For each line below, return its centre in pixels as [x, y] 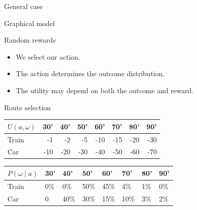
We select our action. [48, 56]
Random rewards [30, 40]
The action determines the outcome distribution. [90, 73]
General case [23, 6]
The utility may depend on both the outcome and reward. [104, 90]
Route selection [27, 107]
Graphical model [29, 23]
